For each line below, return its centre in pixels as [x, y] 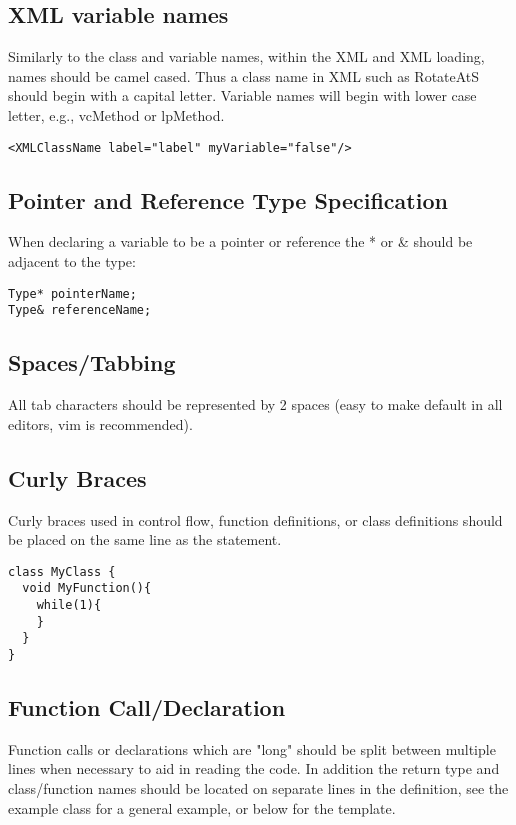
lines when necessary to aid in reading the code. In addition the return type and [254, 768]
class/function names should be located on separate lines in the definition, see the [258, 788]
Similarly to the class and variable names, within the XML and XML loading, [246, 56]
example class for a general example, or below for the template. [202, 807]
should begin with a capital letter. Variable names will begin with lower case [242, 95]
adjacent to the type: [72, 261]
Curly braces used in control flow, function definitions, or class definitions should [255, 519]
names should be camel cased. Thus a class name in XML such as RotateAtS [244, 75]
